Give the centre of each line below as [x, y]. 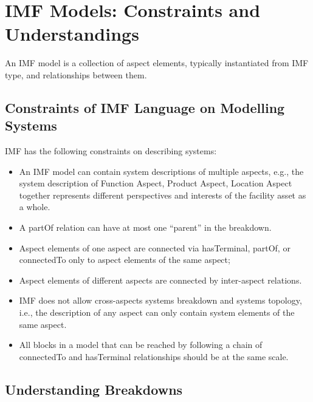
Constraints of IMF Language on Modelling [145, 107]
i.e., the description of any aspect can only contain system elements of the [157, 312]
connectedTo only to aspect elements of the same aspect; [125, 260]
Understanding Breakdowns [94, 389]
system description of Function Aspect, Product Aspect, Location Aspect [156, 183]
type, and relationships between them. [76, 74]
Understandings [72, 34]
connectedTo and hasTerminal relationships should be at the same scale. [154, 356]
